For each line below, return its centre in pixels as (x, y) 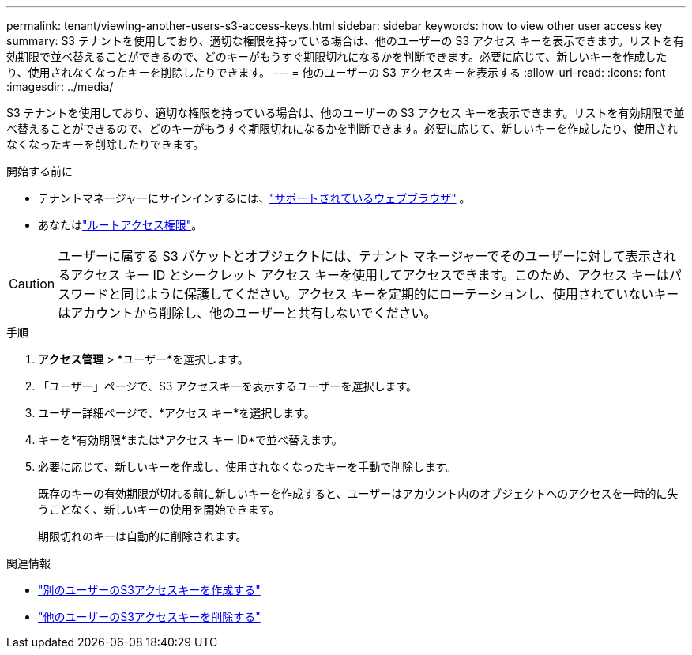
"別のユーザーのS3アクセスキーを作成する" (149, 590)
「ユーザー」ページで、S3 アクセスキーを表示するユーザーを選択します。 (228, 386)
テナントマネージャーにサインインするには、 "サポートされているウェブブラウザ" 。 (254, 198)
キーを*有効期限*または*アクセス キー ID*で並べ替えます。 (190, 440)
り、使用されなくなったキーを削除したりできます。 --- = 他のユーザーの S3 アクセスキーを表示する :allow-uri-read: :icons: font (336, 72)
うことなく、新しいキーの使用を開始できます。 (159, 509)
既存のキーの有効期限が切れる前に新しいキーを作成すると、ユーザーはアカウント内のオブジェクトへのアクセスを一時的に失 (358, 493)
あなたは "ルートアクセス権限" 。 (120, 225)
